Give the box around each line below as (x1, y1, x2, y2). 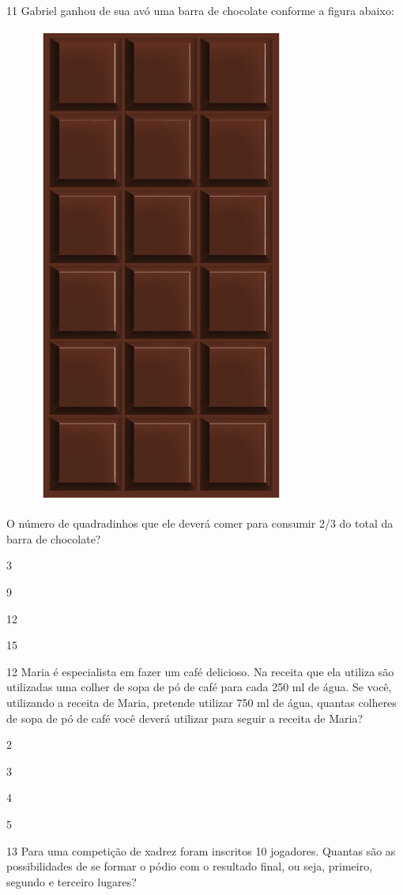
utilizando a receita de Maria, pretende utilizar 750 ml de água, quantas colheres (6, 694, 397, 710)
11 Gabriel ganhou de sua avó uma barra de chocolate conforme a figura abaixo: (6, 2, 394, 18)
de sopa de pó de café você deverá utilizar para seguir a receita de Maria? (6, 709, 363, 726)
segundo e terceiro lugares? (6, 873, 137, 889)
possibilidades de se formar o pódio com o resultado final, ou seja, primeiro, (6, 858, 373, 874)
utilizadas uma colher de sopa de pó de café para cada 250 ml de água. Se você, (6, 679, 392, 695)
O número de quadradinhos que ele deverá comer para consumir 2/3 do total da (6, 515, 394, 532)
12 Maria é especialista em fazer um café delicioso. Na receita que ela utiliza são (6, 663, 394, 679)
